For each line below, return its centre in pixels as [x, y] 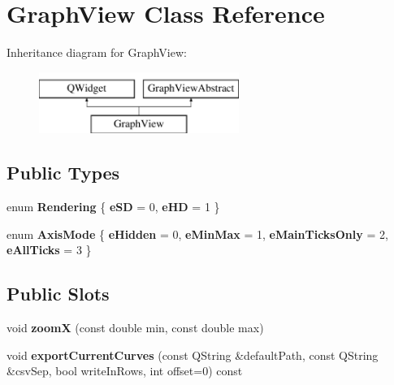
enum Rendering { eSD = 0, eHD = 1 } [113, 207]
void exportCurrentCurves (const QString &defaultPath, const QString [193, 355]
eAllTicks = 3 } [49, 250]
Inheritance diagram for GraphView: [97, 52]
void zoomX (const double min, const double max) [135, 328]
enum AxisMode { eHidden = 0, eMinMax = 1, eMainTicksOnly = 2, [197, 234]
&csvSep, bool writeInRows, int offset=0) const [125, 371]
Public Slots [58, 294]
